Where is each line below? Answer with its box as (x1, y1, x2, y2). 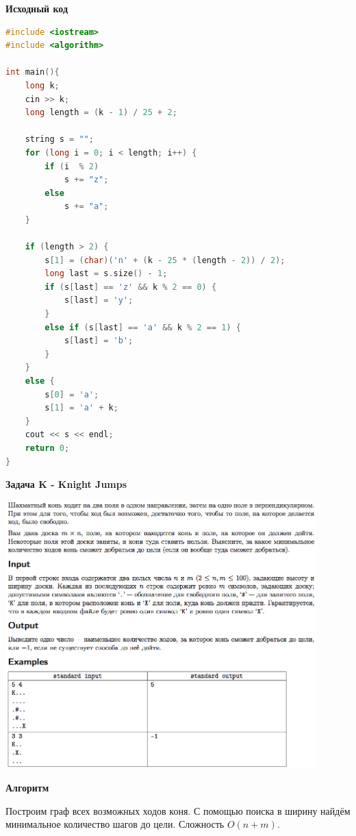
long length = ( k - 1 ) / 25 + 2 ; (25, 108, 177, 118)
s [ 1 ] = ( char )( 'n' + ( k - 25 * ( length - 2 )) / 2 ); (44, 255, 285, 265)
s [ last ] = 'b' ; (64, 336, 133, 346)
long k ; (25, 80, 60, 90)
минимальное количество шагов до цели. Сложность (5, 817, 225, 831)
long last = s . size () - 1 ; (44, 269, 168, 279)
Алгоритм (5, 780, 49, 794)
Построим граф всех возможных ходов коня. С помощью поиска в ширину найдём (5, 803, 351, 817)
